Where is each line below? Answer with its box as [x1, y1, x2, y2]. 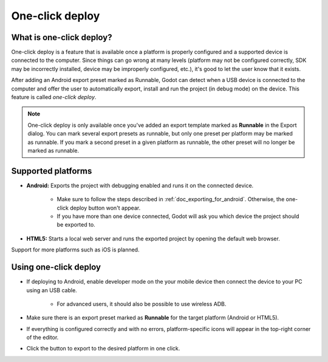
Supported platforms [11, 166, 92, 176]
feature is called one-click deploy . [11, 94, 97, 101]
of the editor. [26, 334, 59, 341]
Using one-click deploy [11, 262, 101, 273]
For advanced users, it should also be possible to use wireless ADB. [56, 300, 227, 307]
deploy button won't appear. [70, 204, 141, 211]
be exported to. [56, 221, 95, 228]
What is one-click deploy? [11, 32, 112, 43]
